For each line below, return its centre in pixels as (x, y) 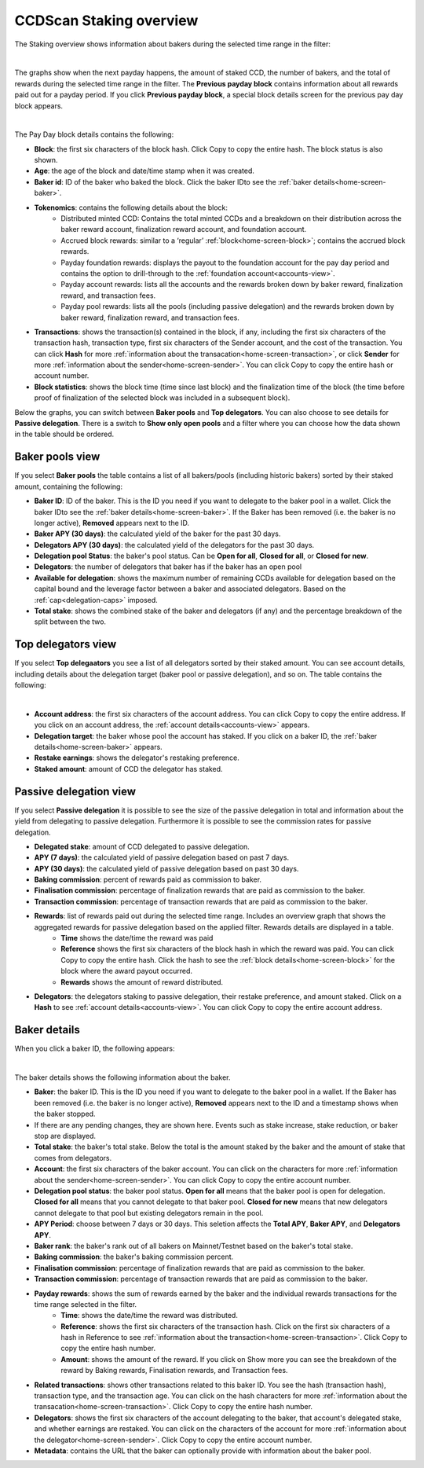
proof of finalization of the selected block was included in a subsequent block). (162, 398)
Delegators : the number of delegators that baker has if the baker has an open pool (168, 567)
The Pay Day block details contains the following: (94, 134)
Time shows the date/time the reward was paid (137, 938)
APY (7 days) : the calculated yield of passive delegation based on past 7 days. (162, 857)
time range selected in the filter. (86, 1304)
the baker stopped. (65, 1114)
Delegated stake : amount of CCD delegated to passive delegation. (142, 846)
